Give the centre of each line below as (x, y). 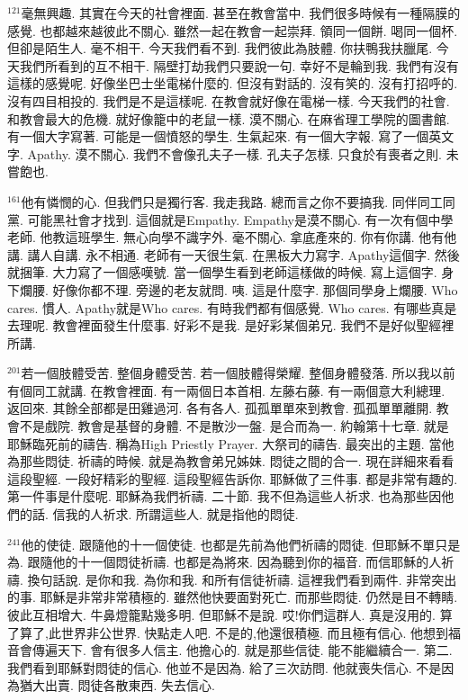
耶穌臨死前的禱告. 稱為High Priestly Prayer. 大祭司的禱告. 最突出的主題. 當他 (231, 443)
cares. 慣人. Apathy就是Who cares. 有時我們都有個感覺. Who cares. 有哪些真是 (232, 307)
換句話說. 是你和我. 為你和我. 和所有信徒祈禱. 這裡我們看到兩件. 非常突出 (242, 579)
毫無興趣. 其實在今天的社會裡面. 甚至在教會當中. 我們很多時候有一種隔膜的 (241, 13)
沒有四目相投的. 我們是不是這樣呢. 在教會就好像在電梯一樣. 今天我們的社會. (229, 100)
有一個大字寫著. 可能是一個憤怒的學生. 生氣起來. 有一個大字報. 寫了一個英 (225, 136)
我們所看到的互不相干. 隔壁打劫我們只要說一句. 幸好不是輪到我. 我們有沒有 (239, 65)
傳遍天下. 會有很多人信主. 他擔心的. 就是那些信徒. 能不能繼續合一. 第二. (242, 650)
